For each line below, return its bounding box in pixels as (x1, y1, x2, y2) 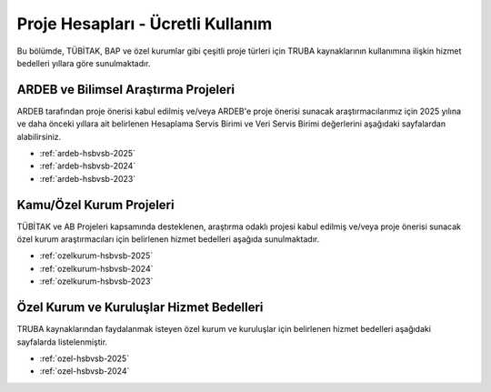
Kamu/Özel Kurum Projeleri (16, 196, 175, 213)
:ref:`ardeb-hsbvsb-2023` (39, 173, 136, 184)
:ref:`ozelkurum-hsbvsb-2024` (39, 263, 154, 274)
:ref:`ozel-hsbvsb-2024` (39, 366, 130, 377)
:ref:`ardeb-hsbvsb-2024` (39, 160, 136, 172)
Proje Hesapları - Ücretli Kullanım (16, 14, 273, 34)
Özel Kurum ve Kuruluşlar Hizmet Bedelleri (16, 300, 264, 316)
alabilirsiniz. (16, 131, 62, 142)
